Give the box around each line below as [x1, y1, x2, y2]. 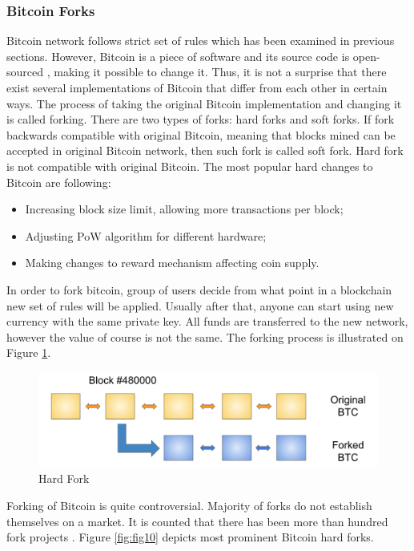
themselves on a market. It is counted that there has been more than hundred [6, 513, 388, 529]
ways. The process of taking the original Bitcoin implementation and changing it [6, 95, 402, 111]
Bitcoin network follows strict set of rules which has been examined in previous [6, 32, 395, 49]
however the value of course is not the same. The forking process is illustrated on [6, 328, 404, 345]
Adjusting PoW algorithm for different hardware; [25, 227, 267, 244]
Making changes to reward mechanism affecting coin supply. [25, 254, 320, 271]
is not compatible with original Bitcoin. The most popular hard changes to [6, 157, 373, 174]
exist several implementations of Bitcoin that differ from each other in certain [6, 79, 388, 95]
